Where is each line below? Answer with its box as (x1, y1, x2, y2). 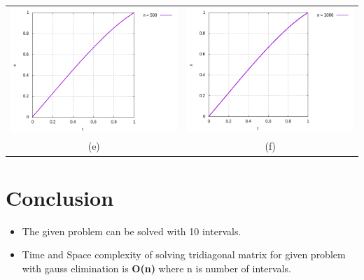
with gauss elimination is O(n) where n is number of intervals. (22, 260, 291, 275)
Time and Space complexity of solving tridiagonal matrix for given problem (22, 247, 346, 262)
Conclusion (6, 183, 114, 211)
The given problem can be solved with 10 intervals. (22, 223, 241, 238)
